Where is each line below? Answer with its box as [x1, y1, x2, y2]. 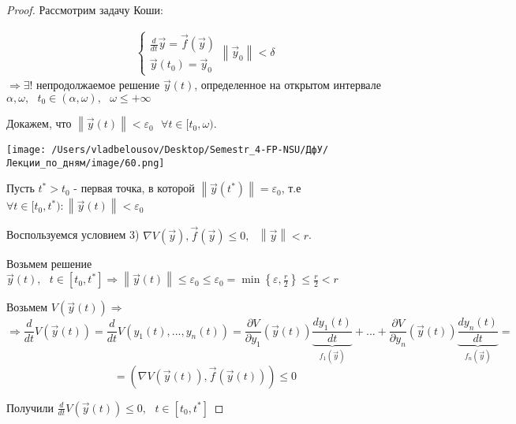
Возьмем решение [6, 255, 92, 271]
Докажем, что [6, 115, 72, 132]
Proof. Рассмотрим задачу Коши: [6, 2, 163, 17]
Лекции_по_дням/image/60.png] [6, 157, 165, 169]
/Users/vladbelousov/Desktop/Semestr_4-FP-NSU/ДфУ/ [51, 144, 329, 156]
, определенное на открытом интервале [194, 76, 381, 93]
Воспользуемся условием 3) [6, 226, 140, 243]
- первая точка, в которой [73, 180, 195, 196]
